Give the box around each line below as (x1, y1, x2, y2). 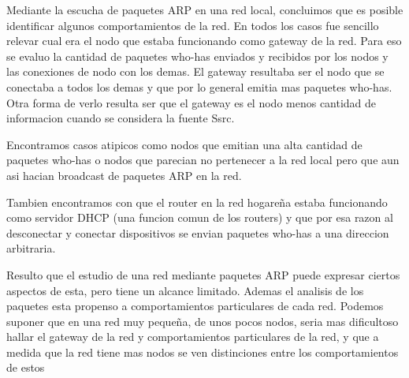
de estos (6, 359, 45, 376)
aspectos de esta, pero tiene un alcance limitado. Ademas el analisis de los (6, 282, 364, 298)
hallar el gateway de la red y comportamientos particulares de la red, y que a (6, 328, 379, 345)
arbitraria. (6, 240, 56, 256)
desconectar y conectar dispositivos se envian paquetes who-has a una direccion (6, 224, 389, 241)
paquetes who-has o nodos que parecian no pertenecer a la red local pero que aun (6, 152, 400, 168)
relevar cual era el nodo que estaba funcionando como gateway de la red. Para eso (6, 32, 402, 49)
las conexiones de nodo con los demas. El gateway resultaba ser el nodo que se (6, 63, 385, 80)
